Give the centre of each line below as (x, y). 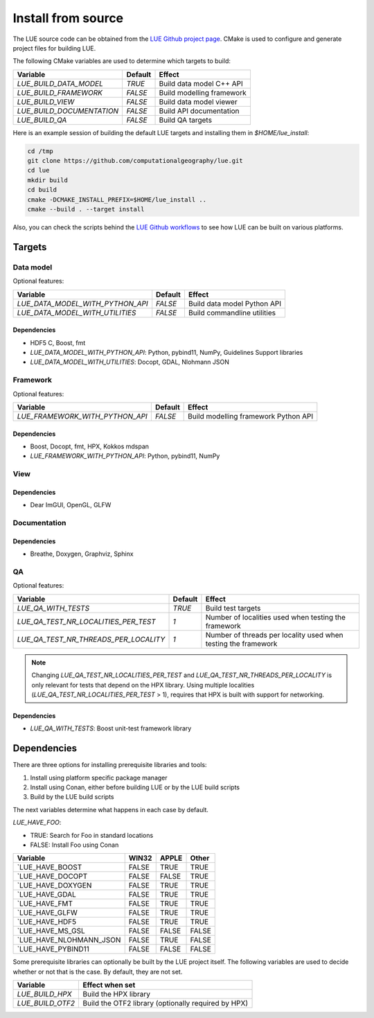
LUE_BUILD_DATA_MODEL (60, 83)
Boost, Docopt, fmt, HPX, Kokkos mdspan (89, 446)
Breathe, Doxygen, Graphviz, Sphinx (82, 554)
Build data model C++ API (201, 83)
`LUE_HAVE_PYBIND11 (53, 949)
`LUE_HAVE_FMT (45, 904)
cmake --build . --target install (86, 209)
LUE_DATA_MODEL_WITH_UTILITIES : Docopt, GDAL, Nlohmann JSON (130, 362)
